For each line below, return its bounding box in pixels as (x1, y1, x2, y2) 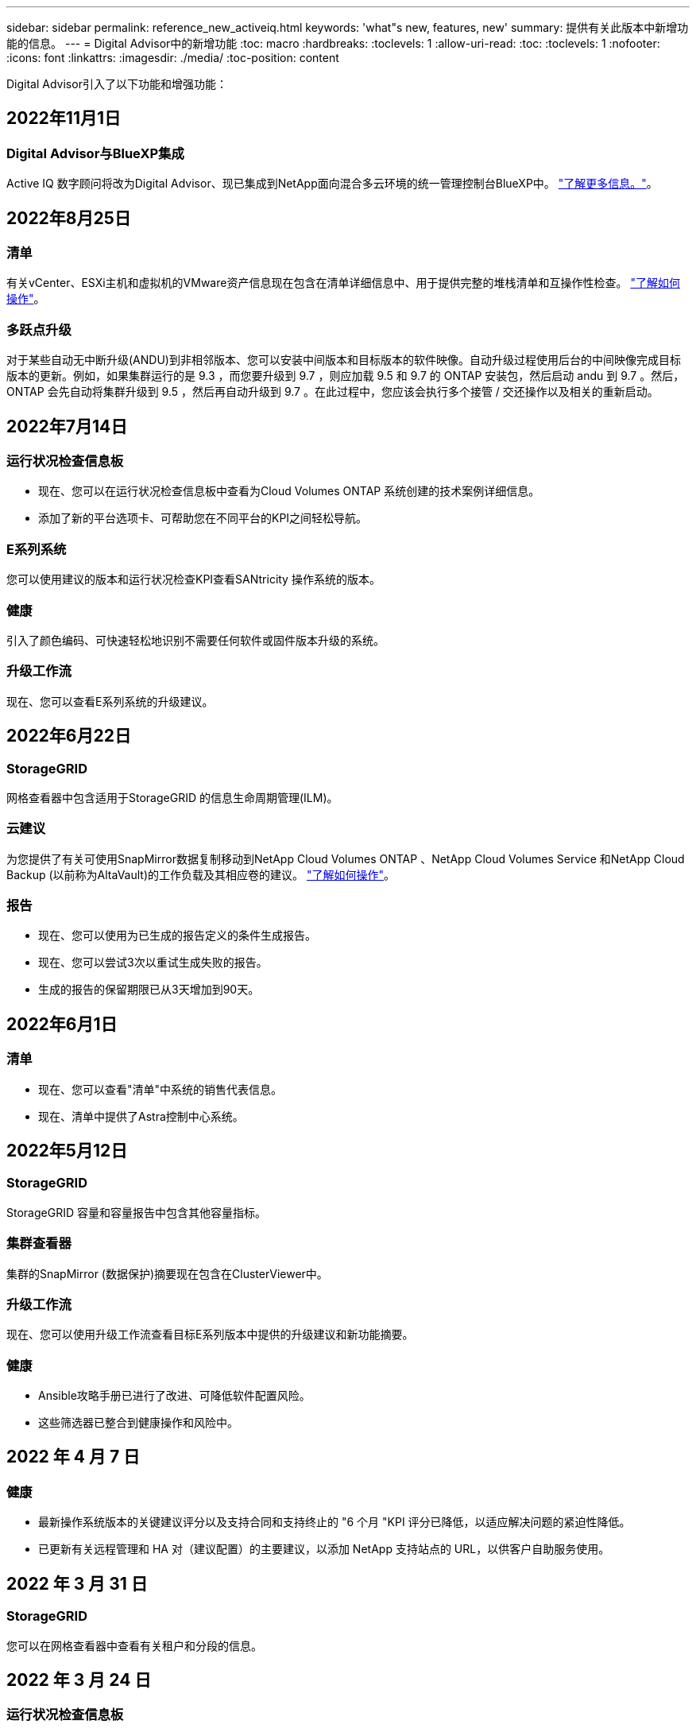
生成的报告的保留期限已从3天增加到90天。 (38, 982, 260, 997)
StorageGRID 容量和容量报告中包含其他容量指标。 (6, 1205, 266, 1219)
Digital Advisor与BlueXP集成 (6, 145, 184, 161)
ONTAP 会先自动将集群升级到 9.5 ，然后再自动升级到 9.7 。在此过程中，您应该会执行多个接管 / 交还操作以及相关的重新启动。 (6, 385, 659, 399)
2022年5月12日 (6, 1141, 128, 1161)
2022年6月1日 (6, 1013, 118, 1034)
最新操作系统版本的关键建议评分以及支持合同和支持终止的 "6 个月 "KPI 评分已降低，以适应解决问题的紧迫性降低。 (38, 1515, 631, 1529)
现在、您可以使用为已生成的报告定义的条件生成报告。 (38, 928, 316, 943)
